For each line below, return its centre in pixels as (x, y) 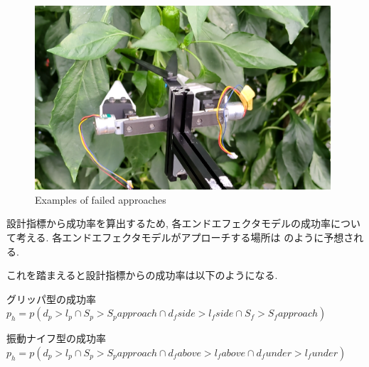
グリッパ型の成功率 (51, 298)
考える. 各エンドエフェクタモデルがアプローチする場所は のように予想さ (185, 237)
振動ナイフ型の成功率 (56, 338)
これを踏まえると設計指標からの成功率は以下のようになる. (142, 275)
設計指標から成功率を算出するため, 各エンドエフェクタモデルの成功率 (169, 223)
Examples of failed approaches (101, 199)
